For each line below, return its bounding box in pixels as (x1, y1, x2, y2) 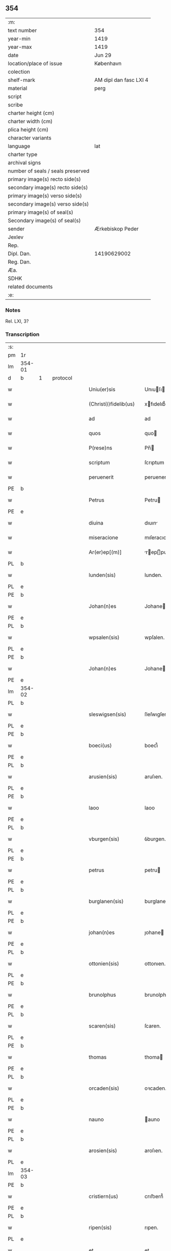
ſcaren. (144, 1023, 161, 1030)
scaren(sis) (89, 1023, 116, 1030)
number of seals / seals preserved (8, 167, 90, 174)
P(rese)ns (89, 445, 112, 452)
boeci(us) (89, 742, 112, 749)
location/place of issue (8, 60, 63, 67)
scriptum (89, 459, 110, 466)
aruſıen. (144, 773, 163, 780)
